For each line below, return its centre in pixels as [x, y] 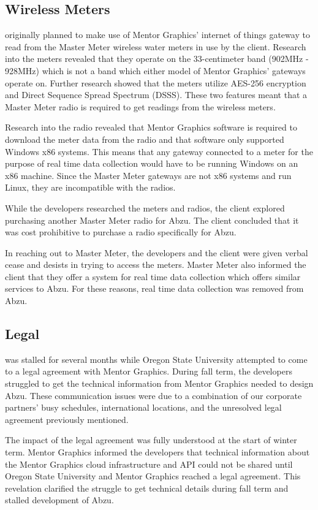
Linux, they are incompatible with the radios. [90, 187]
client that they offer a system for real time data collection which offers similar [153, 276]
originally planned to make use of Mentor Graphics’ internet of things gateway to [157, 35]
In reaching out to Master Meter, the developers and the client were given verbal [157, 252]
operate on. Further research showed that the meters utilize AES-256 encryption [156, 82]
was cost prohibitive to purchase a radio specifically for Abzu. [121, 232]
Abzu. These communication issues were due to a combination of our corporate [153, 395]
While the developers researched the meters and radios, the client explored [145, 207]
